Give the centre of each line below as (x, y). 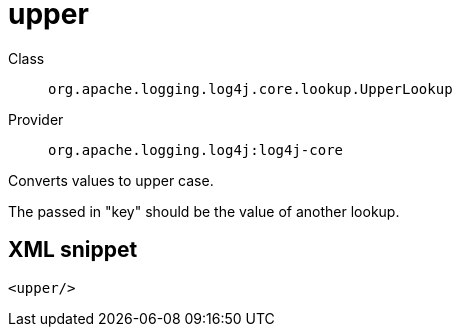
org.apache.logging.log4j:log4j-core (196, 149)
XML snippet (73, 250)
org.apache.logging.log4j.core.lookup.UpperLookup (250, 88)
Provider (36, 119)
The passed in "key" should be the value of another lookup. (204, 211)
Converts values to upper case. (111, 180)
